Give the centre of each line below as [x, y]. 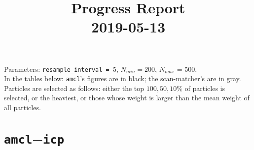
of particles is [205, 88]
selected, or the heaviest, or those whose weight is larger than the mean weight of [127, 98]
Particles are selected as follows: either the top [74, 88]
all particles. [22, 107]
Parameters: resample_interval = [57, 69]
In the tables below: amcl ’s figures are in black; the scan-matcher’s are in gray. [123, 78]
